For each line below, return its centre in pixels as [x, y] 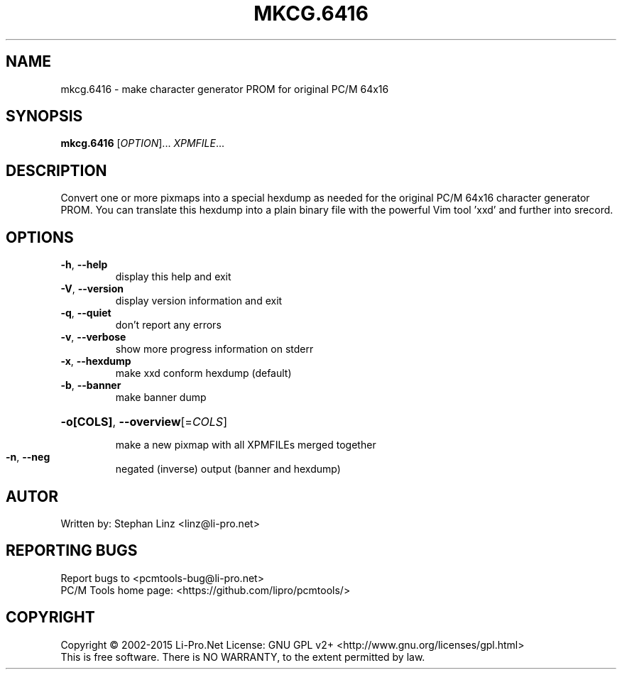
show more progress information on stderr [214, 349]
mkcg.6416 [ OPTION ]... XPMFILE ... [143, 143]
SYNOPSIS [44, 116]
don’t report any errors [168, 325]
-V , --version [92, 289]
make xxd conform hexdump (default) [203, 373]
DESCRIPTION [56, 170]
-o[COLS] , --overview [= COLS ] [144, 422]
